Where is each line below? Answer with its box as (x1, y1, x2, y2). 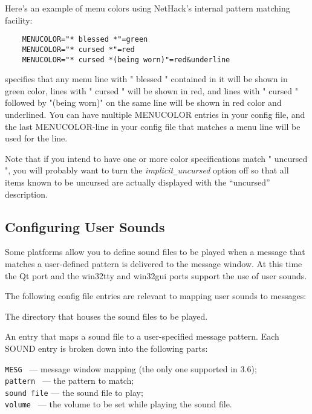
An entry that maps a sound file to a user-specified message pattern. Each (5, 330, 279, 343)
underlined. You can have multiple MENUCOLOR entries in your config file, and (5, 108, 305, 120)
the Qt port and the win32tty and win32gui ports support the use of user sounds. (5, 269, 307, 282)
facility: (5, 13, 33, 26)
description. (5, 187, 48, 200)
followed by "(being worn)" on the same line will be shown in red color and (5, 96, 282, 109)
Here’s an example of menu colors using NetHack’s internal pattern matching (5, 2, 290, 14)
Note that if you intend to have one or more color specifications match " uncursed (5, 152, 308, 164)
